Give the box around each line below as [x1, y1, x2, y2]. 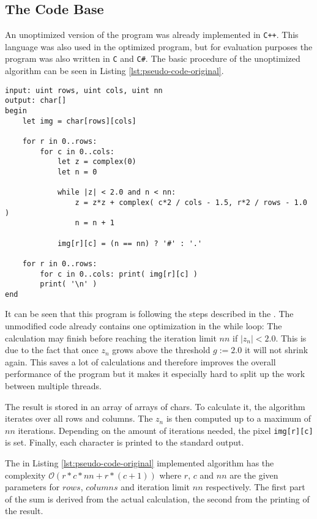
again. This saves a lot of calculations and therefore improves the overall [5, 355, 276, 368]
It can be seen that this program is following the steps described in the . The [5, 307, 294, 320]
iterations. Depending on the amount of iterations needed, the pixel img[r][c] [18, 424, 313, 436]
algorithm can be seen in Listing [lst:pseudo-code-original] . [5, 64, 224, 77]
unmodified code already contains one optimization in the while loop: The [5, 319, 282, 332]
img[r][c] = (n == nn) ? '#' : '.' [57, 239, 203, 248]
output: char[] [5, 96, 67, 105]
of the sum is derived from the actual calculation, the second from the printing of [5, 492, 310, 505]
